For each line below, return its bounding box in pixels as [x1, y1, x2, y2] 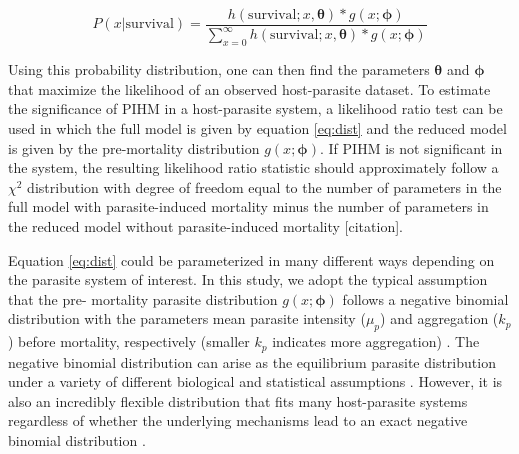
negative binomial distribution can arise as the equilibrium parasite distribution [8, 351, 496, 372]
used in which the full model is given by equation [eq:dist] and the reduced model [8, 117, 507, 138]
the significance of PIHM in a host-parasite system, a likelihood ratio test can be [8, 98, 503, 119]
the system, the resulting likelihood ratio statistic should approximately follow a [8, 157, 499, 178]
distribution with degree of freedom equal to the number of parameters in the [27, 176, 502, 197]
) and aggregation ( [380, 308, 499, 329]
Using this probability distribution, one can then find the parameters [8, 59, 430, 80]
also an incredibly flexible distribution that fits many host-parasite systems [8, 390, 468, 411]
